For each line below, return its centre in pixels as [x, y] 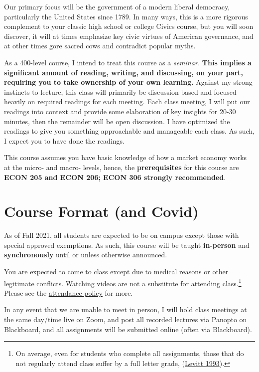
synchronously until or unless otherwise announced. [86, 255]
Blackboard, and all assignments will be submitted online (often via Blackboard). [128, 329]
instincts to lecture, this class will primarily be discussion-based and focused [120, 92]
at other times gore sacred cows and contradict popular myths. [100, 46]
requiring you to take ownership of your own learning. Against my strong [128, 82]
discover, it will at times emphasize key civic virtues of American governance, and [129, 36]
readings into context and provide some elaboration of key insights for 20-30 [120, 111]
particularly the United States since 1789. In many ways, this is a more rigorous [126, 16]
